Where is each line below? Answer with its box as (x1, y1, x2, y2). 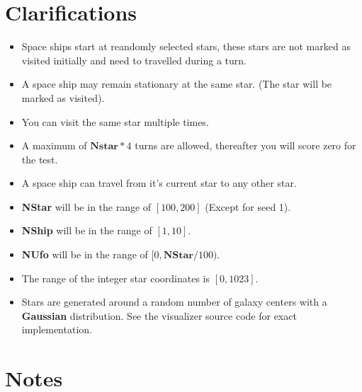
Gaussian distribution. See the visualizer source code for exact (21, 308, 297, 323)
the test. (21, 151, 58, 166)
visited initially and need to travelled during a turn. (21, 52, 247, 67)
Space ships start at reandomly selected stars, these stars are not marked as (21, 39, 351, 54)
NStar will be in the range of (21, 199, 152, 214)
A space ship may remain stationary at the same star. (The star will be (21, 76, 332, 91)
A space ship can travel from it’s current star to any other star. (21, 175, 297, 190)
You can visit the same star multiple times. (21, 114, 209, 129)
